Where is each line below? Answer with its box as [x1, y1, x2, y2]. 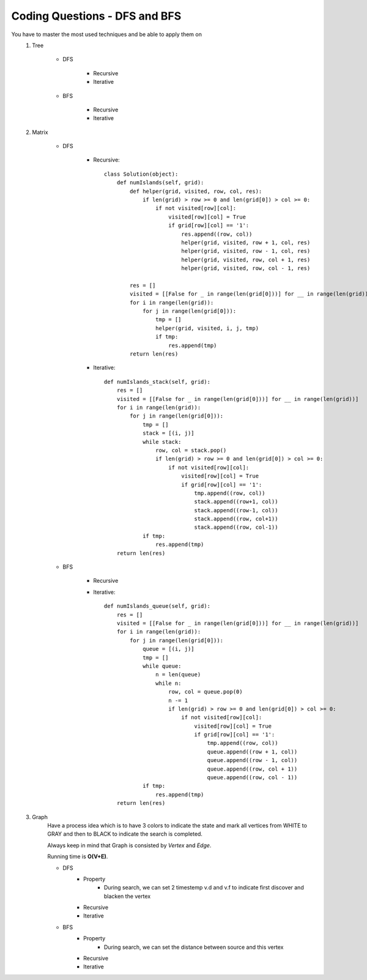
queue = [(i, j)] [143, 646, 195, 653]
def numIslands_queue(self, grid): [104, 603, 211, 610]
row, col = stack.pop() [155, 447, 227, 454]
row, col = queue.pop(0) [168, 689, 243, 695]
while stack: [143, 438, 182, 445]
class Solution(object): [104, 170, 179, 178]
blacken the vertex [104, 892, 151, 900]
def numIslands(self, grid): [116, 179, 204, 186]
